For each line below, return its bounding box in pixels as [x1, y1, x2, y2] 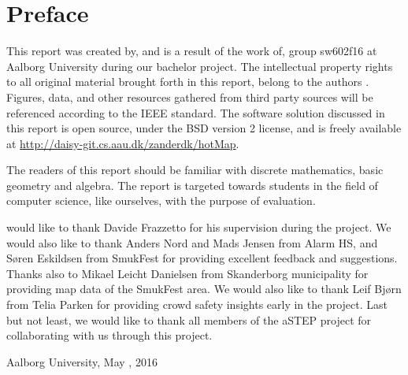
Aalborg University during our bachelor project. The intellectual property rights [6, 58, 393, 74]
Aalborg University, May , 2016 [6, 353, 158, 369]
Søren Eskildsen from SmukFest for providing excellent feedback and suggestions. [6, 250, 398, 266]
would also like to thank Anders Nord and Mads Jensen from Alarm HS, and [6, 234, 378, 251]
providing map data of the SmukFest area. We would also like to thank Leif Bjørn [6, 280, 402, 297]
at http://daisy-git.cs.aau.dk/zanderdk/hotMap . [6, 135, 239, 151]
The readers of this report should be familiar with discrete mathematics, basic [6, 162, 384, 178]
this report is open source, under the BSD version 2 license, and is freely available [6, 120, 402, 136]
